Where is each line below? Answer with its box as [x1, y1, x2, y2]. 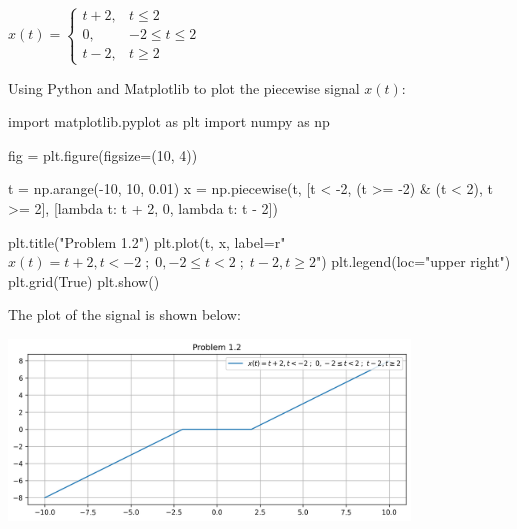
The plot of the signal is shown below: [8, 304, 241, 325]
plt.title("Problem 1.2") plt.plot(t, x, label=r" [8, 231, 286, 252]
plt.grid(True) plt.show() [8, 270, 160, 291]
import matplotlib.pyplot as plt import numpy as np [8, 111, 330, 132]
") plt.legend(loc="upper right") [315, 251, 511, 272]
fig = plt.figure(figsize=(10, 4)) [8, 144, 198, 165]
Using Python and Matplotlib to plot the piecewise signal [8, 77, 360, 98]
